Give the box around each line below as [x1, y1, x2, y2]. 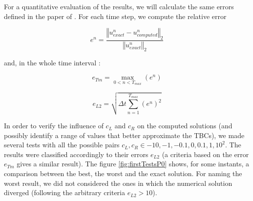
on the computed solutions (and [137, 121, 232, 131]
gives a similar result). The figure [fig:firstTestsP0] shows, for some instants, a [17, 159, 249, 169]
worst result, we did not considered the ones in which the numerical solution [4, 178, 232, 188]
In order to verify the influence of [4, 121, 104, 131]
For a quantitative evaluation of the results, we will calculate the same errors [4, 1, 234, 11]
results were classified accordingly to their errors [4, 149, 148, 159]
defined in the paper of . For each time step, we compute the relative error [4, 11, 227, 21]
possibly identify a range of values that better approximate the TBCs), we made [4, 130, 245, 140]
